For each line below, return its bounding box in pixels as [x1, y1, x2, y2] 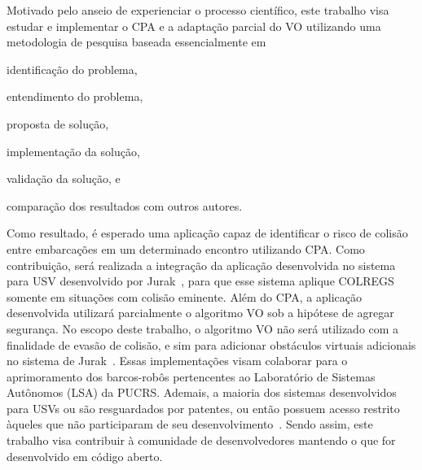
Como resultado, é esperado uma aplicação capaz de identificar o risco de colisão [7, 224, 408, 242]
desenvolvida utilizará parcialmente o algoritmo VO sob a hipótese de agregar [7, 304, 394, 321]
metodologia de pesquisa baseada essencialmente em [7, 33, 266, 50]
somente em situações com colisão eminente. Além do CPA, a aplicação [7, 288, 362, 305]
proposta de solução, [7, 115, 109, 132]
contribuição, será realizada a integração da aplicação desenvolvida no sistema [7, 256, 396, 273]
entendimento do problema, [7, 88, 143, 105]
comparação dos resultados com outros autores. [7, 197, 243, 214]
